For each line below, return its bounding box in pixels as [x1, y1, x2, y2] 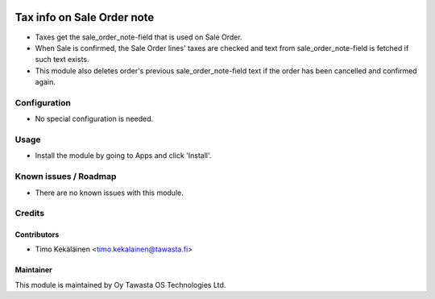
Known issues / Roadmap [14, 171, 117, 182]
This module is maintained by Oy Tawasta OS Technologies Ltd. [14, 280, 226, 289]
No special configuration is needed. [35, 114, 154, 124]
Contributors [14, 230, 60, 239]
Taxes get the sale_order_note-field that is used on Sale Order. [35, 32, 242, 42]
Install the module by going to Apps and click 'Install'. [35, 151, 212, 160]
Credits [14, 208, 44, 219]
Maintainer [14, 265, 52, 275]
